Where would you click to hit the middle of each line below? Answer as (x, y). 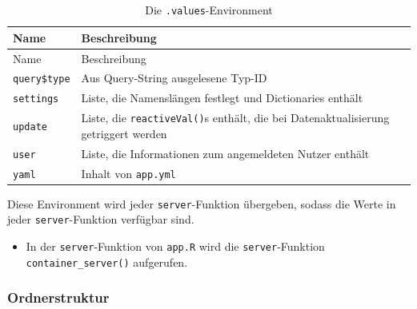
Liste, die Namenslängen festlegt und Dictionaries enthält (222, 98)
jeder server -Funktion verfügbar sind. (101, 219)
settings (36, 99)
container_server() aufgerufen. (107, 261)
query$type (42, 79)
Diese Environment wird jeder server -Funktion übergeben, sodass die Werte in (202, 203)
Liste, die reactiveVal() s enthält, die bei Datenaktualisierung (235, 118)
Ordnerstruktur (58, 297)
